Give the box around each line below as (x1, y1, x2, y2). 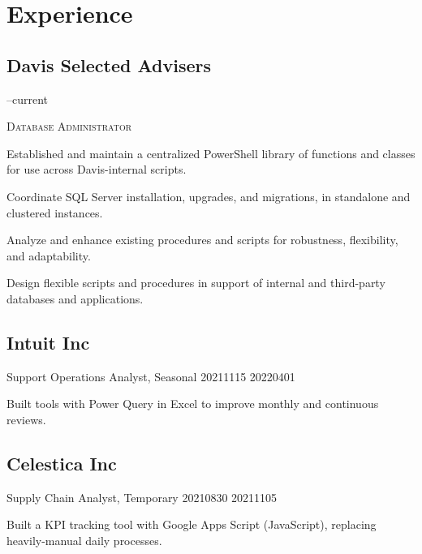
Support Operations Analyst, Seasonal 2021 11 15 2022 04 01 (6, 367, 295, 384)
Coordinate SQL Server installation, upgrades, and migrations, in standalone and (6, 187, 411, 204)
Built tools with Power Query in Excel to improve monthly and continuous (6, 395, 379, 412)
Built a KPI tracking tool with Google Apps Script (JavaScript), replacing (6, 516, 377, 533)
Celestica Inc (6, 450, 117, 475)
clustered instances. (6, 204, 103, 221)
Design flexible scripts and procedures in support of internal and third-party (6, 274, 385, 291)
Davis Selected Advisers (6, 52, 212, 77)
